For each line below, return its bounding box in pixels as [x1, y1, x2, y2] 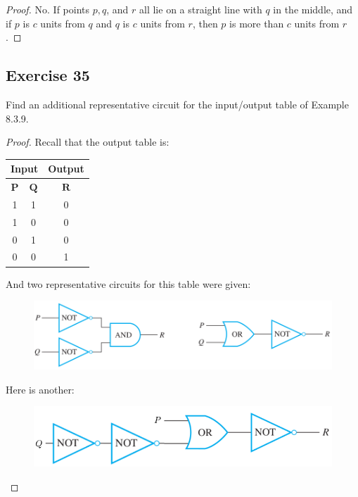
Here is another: [6, 382, 75, 396]
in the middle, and [273, 2, 353, 16]
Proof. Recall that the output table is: [6, 134, 170, 149]
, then [192, 15, 218, 30]
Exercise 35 [6, 64, 90, 86]
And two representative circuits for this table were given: [6, 276, 251, 291]
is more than [229, 15, 284, 30]
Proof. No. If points [6, 2, 90, 16]
